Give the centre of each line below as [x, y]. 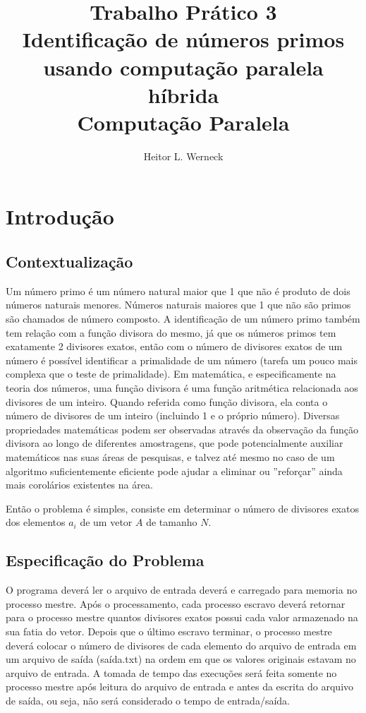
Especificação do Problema [105, 560]
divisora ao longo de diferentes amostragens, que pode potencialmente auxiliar [175, 443]
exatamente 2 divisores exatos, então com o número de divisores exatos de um [174, 346]
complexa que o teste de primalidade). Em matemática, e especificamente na [171, 374]
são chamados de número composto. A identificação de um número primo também [183, 319]
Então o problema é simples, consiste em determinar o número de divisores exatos [182, 508]
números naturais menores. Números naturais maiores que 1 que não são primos [178, 305]
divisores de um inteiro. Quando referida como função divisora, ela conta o [167, 401]
